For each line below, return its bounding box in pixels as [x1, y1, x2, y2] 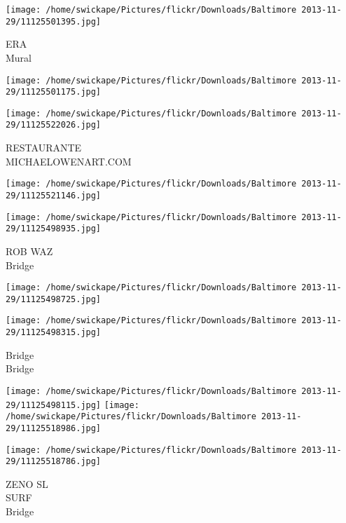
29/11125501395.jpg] [6, 16, 102, 27]
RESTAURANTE [6, 140, 82, 155]
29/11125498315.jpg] [6, 327, 102, 338]
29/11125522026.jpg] [6, 120, 102, 130]
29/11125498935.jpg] [6, 224, 102, 234]
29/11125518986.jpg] [6, 423, 102, 433]
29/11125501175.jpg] [6, 87, 102, 97]
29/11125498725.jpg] [6, 294, 102, 304]
